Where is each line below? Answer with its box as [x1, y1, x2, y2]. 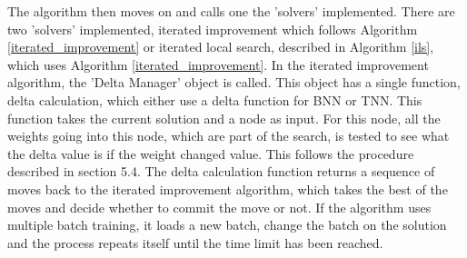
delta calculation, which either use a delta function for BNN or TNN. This [7, 90, 422, 109]
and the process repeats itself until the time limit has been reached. [7, 233, 383, 252]
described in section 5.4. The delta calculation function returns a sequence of [7, 162, 435, 181]
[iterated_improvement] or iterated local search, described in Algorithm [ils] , [7, 37, 434, 56]
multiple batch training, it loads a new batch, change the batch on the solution [7, 215, 447, 234]
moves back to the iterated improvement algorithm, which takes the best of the [7, 179, 448, 198]
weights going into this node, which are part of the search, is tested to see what [7, 126, 450, 145]
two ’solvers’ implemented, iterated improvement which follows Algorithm [7, 19, 418, 38]
